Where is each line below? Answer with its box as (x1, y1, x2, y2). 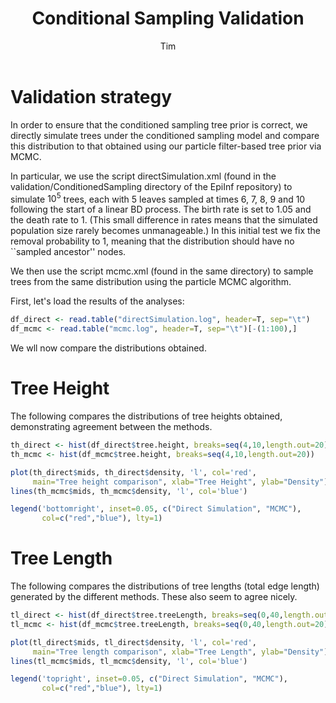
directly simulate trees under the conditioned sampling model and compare (10, 129, 320, 141)
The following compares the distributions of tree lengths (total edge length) (10, 580, 320, 592)
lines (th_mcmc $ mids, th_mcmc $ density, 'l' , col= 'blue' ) (10, 486, 248, 496)
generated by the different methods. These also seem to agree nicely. (10, 591, 298, 603)
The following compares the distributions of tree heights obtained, (10, 410, 283, 422)
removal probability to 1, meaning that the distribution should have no (10, 235, 295, 247)
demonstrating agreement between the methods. (10, 421, 213, 433)
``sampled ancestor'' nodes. (10, 246, 127, 258)
